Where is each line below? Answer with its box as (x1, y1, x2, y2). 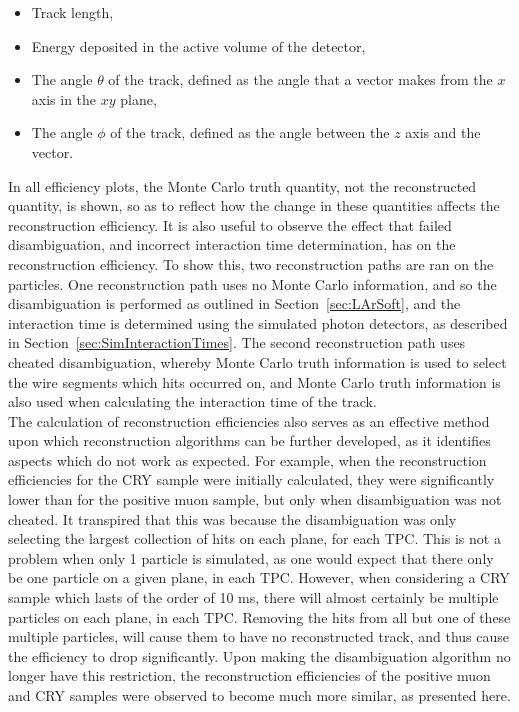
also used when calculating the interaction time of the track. (8, 391, 377, 412)
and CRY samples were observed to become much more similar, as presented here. (8, 685, 511, 705)
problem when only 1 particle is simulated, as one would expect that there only (8, 547, 494, 568)
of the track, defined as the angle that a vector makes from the (108, 69, 493, 90)
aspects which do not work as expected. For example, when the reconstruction (8, 449, 487, 470)
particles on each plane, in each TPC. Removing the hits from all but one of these (8, 606, 511, 627)
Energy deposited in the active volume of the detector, (31, 35, 366, 56)
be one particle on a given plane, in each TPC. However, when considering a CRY (8, 567, 510, 588)
